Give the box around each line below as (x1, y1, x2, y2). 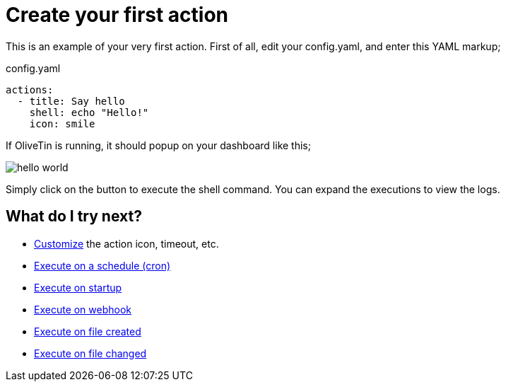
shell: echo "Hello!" (29, 106, 149, 118)
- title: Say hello (17, 95, 125, 107)
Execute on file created (34, 325, 141, 337)
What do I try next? (6, 207, 142, 226)
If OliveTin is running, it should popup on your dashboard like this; (6, 139, 311, 151)
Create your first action (6, 3, 229, 27)
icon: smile (29, 117, 95, 129)
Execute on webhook (34, 303, 132, 316)
